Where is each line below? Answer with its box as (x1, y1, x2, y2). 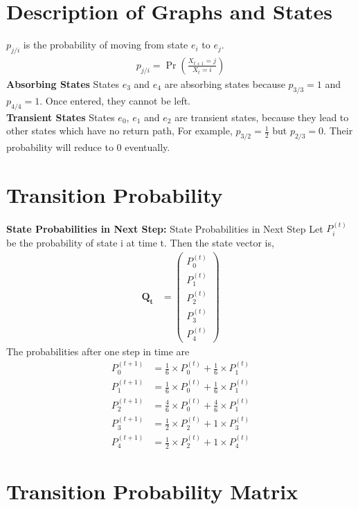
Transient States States (6, 109, 115, 124)
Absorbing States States (6, 76, 120, 91)
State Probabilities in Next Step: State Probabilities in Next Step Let (6, 221, 323, 235)
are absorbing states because (164, 76, 285, 91)
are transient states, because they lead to (174, 109, 349, 124)
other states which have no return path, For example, (6, 123, 233, 138)
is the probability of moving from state (23, 37, 188, 52)
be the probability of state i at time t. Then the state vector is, (6, 235, 274, 249)
